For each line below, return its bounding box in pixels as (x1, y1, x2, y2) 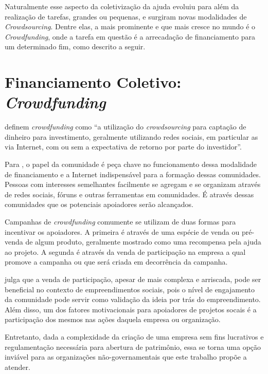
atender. (5, 361, 30, 372)
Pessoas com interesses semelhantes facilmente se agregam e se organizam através (5, 179, 261, 190)
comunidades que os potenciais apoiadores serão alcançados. (5, 199, 193, 210)
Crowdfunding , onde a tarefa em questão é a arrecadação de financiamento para (5, 31, 255, 42)
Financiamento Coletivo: (5, 71, 182, 92)
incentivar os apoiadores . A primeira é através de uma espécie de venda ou (5, 226, 240, 237)
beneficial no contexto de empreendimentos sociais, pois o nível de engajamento (5, 284, 255, 294)
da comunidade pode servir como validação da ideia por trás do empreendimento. (5, 294, 261, 305)
